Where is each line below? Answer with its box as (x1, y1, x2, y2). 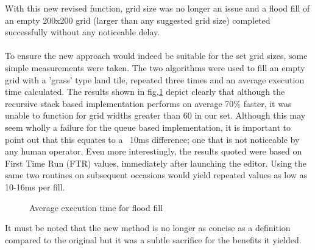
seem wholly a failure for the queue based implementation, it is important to (5, 120, 291, 133)
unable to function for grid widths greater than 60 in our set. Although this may (5, 109, 306, 122)
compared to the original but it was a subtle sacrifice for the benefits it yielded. (5, 233, 302, 246)
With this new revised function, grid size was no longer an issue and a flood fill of (5, 2, 310, 14)
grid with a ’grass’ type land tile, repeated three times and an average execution (5, 73, 305, 86)
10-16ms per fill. (5, 180, 65, 193)
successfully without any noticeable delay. (5, 26, 160, 38)
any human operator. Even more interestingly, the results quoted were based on (5, 145, 302, 158)
